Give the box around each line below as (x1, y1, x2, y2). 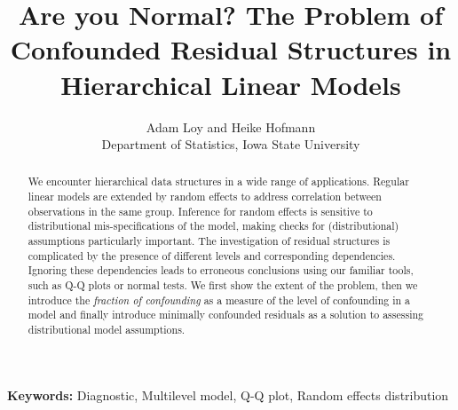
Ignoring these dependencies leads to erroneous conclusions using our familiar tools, (28, 263, 414, 278)
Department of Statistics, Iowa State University (101, 135, 360, 154)
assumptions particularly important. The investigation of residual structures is (28, 233, 391, 248)
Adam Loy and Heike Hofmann (146, 117, 316, 136)
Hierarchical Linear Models (60, 66, 401, 102)
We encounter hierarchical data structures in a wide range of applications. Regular (28, 174, 409, 189)
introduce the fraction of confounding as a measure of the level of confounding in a (28, 292, 410, 307)
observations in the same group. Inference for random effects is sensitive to (28, 203, 373, 218)
